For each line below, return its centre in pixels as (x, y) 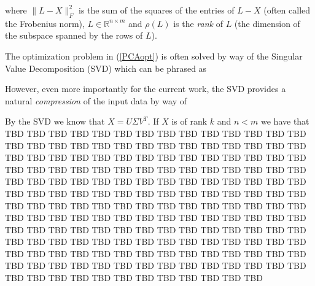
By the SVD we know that (55, 121)
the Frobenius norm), (45, 23)
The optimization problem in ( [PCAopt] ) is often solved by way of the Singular (154, 56)
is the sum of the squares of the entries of (157, 10)
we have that (285, 121)
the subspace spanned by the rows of (74, 35)
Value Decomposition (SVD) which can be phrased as (106, 68)
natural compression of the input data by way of (96, 100)
